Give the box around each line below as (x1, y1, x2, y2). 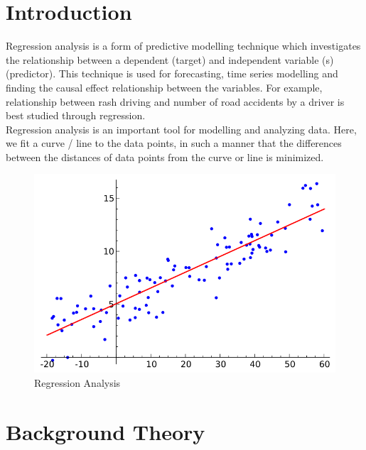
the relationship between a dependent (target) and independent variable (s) (6, 52, 334, 67)
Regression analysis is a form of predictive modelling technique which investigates (6, 38, 361, 53)
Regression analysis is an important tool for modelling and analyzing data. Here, (6, 121, 357, 136)
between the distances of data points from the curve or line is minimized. (6, 149, 324, 164)
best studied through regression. (6, 108, 146, 123)
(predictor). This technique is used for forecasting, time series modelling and (6, 66, 338, 81)
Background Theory (6, 417, 205, 446)
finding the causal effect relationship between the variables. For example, (6, 79, 323, 94)
